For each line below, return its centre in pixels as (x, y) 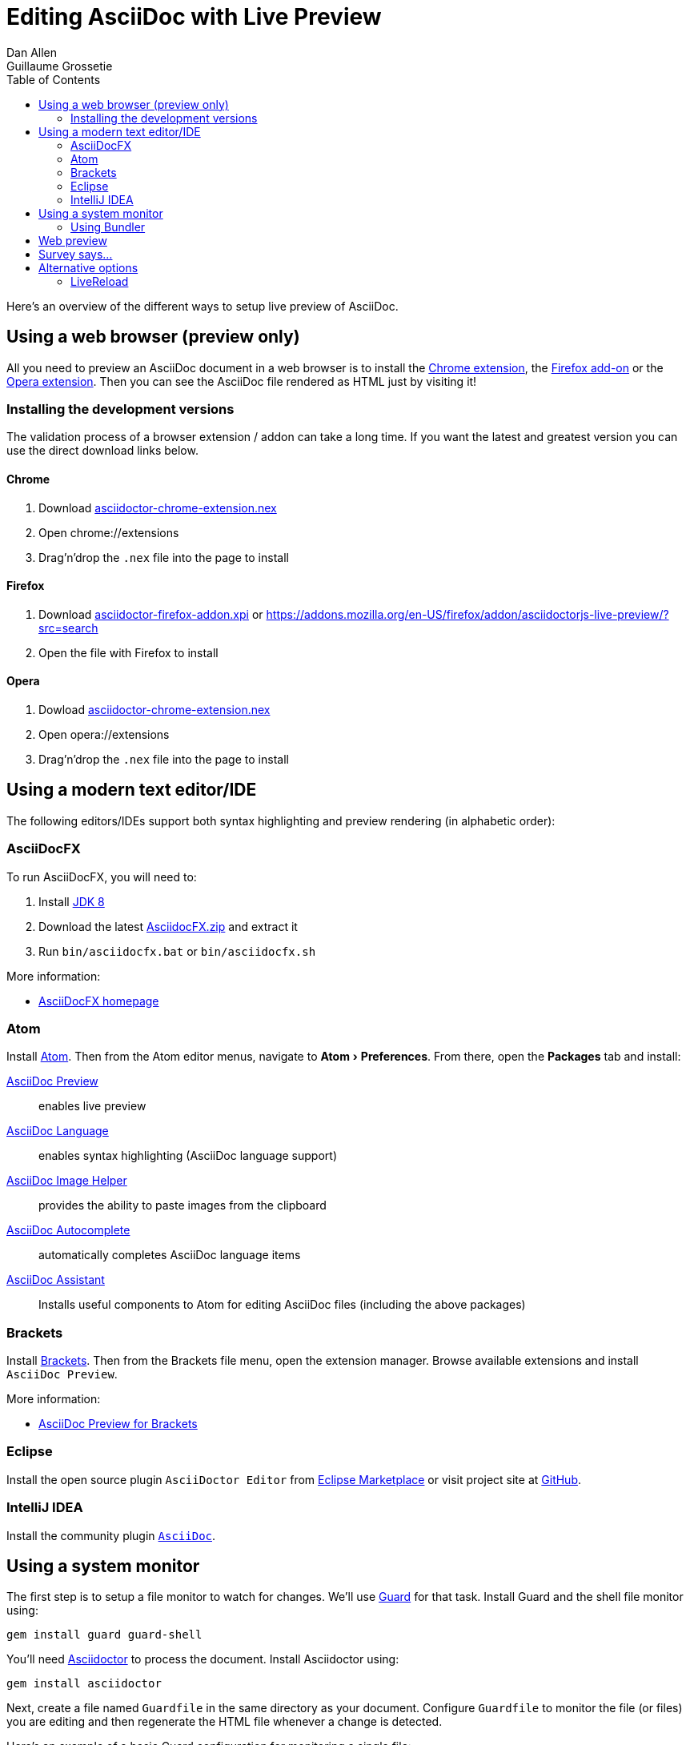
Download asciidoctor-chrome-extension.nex (158, 507)
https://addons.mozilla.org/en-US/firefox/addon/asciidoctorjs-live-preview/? (467, 614)
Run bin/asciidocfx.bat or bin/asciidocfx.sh (177, 951)
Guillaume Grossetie (60, 66)
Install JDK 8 (72, 901)
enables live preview (92, 1106)
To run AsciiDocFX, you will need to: (102, 877)
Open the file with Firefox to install (128, 652)
